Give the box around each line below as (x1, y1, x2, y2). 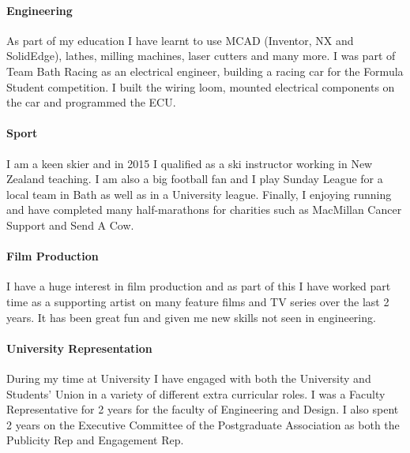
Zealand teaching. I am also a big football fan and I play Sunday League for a (6, 170, 383, 187)
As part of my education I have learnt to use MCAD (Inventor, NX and (6, 32, 354, 48)
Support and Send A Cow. (6, 216, 134, 233)
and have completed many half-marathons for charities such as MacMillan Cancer (6, 201, 402, 218)
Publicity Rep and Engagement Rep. (6, 432, 184, 448)
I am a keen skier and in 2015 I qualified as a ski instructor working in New (6, 155, 373, 171)
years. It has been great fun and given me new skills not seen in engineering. (6, 309, 376, 325)
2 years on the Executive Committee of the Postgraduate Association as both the (6, 416, 400, 432)
